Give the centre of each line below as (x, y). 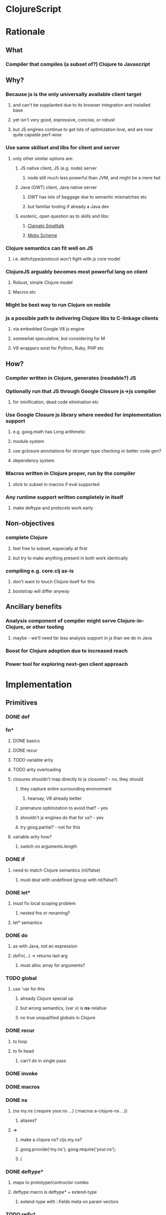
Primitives (21, 703)
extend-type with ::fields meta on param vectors (69, 1202)
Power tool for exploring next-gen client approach (67, 664)
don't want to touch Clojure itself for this (54, 581)
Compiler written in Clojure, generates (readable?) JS (71, 378)
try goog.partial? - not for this (50, 827)
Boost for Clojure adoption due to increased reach (67, 651)
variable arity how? (32, 837)
